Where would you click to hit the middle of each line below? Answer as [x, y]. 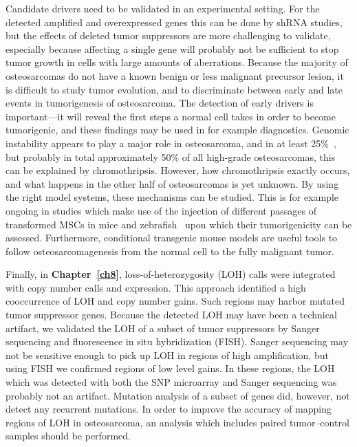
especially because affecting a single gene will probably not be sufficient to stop [172, 48]
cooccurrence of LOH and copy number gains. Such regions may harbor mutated [175, 301]
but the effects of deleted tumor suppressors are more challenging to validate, [168, 35]
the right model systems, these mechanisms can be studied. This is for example [172, 197]
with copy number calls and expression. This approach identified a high [156, 287]
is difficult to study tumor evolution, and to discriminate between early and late [174, 89]
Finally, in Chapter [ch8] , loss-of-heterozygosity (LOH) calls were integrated [171, 274]
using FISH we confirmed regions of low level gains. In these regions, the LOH [170, 368]
